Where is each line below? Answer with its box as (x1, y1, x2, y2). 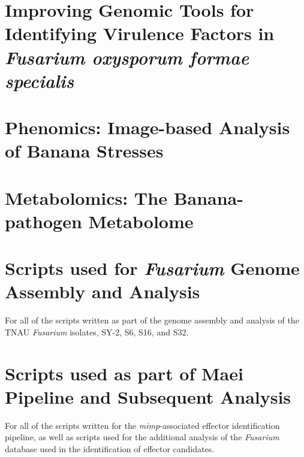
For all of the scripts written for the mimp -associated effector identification (5, 419, 280, 431)
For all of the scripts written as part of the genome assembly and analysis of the (5, 314, 299, 326)
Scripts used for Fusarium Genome (5, 256, 300, 281)
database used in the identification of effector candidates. (5, 443, 215, 455)
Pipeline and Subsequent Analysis (5, 384, 291, 408)
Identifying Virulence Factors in (5, 21, 275, 46)
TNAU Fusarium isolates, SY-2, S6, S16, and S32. (5, 325, 189, 338)
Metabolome (88, 208, 194, 233)
